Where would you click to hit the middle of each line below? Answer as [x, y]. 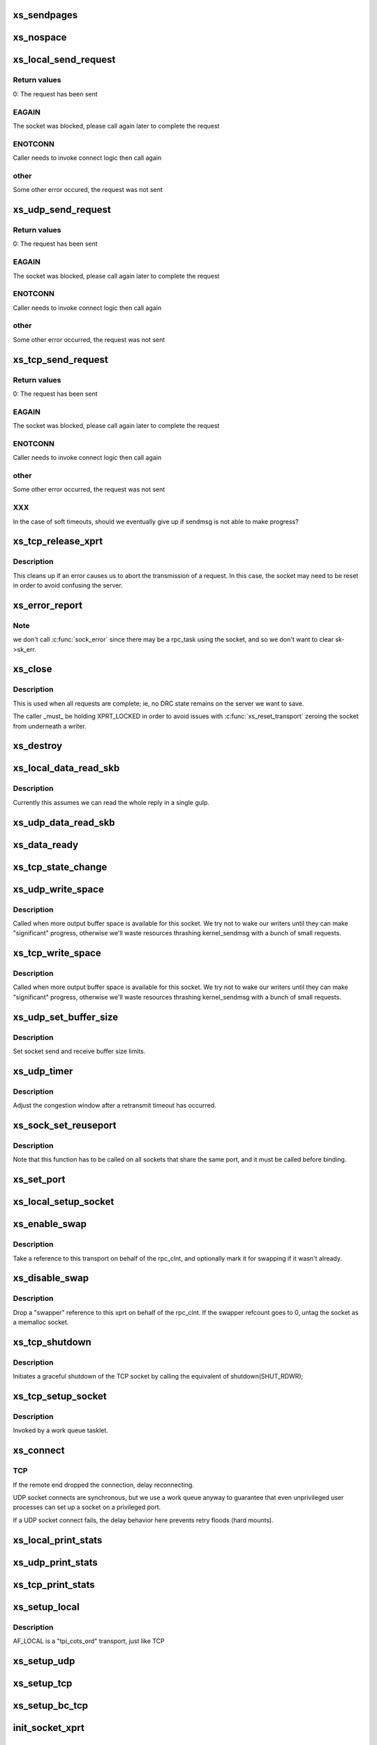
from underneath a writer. [50, 726]
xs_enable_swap [50, 1224]
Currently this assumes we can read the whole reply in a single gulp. [111, 802]
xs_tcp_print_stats [54, 1584]
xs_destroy [38, 746]
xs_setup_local [46, 1606]
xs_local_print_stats [58, 1540]
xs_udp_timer [43, 1071]
